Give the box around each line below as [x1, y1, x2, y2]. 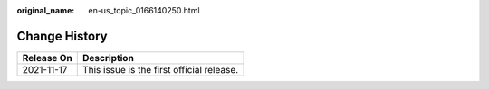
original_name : [16, 5, 75, 15]
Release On [22, 51, 72, 64]
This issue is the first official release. [81, 63, 239, 76]
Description [81, 51, 135, 64]
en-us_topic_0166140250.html [88, 5, 200, 15]
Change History [16, 28, 108, 44]
